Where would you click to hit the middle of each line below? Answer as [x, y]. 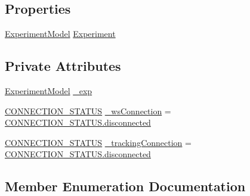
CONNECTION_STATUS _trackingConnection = [98, 142]
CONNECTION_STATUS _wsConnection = [88, 111]
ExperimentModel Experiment [60, 34]
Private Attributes [63, 66]
